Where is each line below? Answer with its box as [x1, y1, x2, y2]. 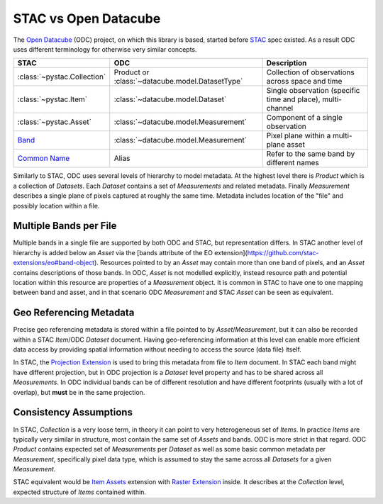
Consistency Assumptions [13, 406, 133, 418]
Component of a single [266, 113, 343, 123]
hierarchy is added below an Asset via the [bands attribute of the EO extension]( [13, 248, 248, 257]
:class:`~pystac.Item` [17, 94, 88, 104]
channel [266, 103, 294, 113]
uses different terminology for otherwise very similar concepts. [13, 45, 197, 53]
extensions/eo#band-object [13, 259, 95, 267]
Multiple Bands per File [13, 220, 117, 232]
